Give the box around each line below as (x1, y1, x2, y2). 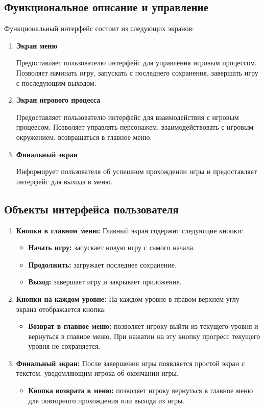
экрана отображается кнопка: (16, 303, 106, 314)
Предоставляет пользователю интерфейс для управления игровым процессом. (16, 57, 257, 68)
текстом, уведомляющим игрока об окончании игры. (16, 368, 179, 378)
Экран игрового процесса (16, 94, 101, 105)
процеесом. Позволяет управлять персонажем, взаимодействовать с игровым (16, 122, 254, 132)
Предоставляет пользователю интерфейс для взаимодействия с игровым (16, 111, 239, 122)
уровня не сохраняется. (28, 341, 101, 351)
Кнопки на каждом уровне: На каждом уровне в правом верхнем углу (16, 293, 239, 304)
